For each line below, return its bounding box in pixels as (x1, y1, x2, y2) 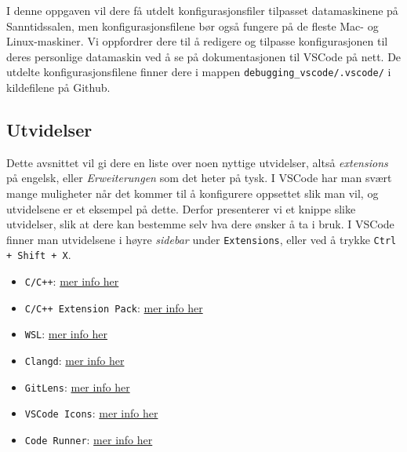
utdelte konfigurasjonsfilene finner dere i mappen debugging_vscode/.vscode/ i (6, 64, 391, 80)
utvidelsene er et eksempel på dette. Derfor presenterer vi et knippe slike (6, 200, 356, 217)
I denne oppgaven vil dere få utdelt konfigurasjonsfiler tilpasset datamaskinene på (6, 2, 398, 18)
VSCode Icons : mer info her (24, 405, 158, 421)
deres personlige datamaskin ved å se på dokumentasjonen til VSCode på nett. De (6, 48, 402, 64)
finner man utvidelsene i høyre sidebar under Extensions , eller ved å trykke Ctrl (6, 231, 397, 247)
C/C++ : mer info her (24, 273, 119, 290)
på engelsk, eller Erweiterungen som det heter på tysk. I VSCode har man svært (6, 169, 392, 186)
